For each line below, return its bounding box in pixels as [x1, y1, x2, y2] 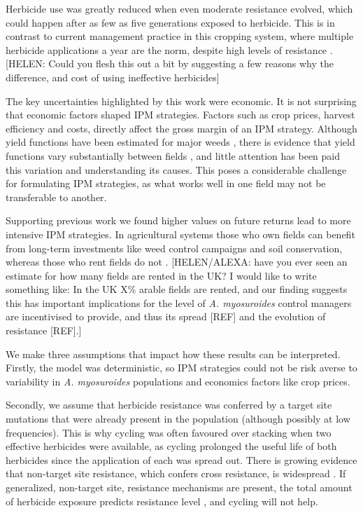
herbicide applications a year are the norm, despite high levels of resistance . [6, 42, 333, 57]
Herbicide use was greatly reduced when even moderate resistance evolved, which [6, 1, 353, 15]
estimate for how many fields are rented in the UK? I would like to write [6, 268, 317, 282]
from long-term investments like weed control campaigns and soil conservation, [6, 240, 343, 255]
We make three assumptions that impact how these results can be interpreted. [6, 346, 341, 361]
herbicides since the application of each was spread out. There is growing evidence [6, 452, 357, 467]
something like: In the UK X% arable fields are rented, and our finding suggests [6, 282, 348, 296]
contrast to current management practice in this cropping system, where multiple [6, 29, 354, 43]
